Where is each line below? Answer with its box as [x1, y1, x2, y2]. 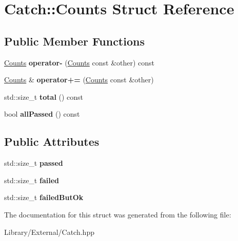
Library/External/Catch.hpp [4, 226, 94, 237]
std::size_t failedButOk [4, 192, 84, 203]
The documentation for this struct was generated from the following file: [4, 209, 231, 220]
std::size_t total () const [4, 91, 84, 102]
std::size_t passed [4, 158, 63, 168]
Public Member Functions [4, 33, 145, 49]
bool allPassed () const [4, 108, 80, 119]
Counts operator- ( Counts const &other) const [4, 57, 155, 68]
